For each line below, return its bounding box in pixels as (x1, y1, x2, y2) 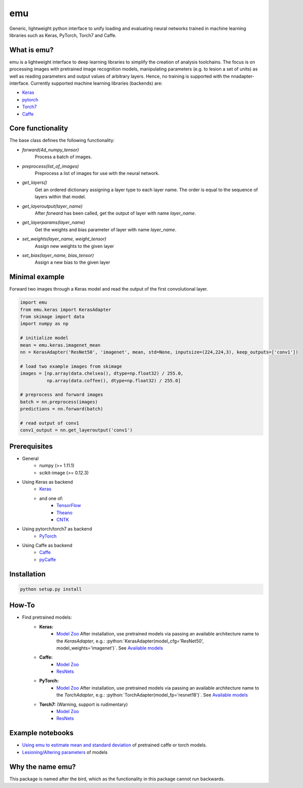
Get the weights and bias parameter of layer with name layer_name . (35, 226, 177, 233)
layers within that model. (35, 194, 86, 200)
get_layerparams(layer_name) (22, 220, 86, 226)
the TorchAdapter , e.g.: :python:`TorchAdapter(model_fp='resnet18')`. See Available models (56, 692, 248, 698)
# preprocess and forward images (20, 392, 104, 398)
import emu (20, 300, 47, 305)
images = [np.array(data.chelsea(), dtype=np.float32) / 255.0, (20, 371, 184, 376)
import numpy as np (20, 321, 69, 327)
